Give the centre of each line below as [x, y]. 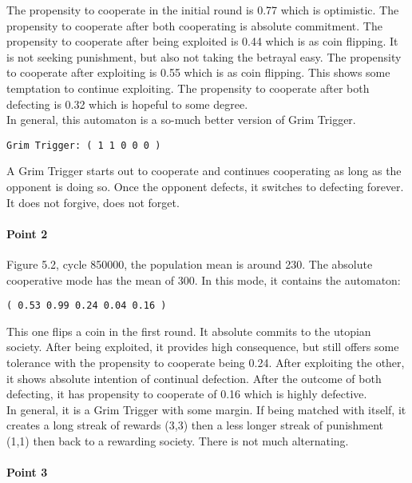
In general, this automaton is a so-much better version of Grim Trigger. [181, 120]
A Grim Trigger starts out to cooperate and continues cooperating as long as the [204, 171]
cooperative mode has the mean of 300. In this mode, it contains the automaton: [204, 279]
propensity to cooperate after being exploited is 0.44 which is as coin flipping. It [202, 41]
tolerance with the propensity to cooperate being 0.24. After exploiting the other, [206, 363]
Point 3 [27, 472]
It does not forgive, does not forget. [93, 202]
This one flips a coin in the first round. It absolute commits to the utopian [189, 331]
